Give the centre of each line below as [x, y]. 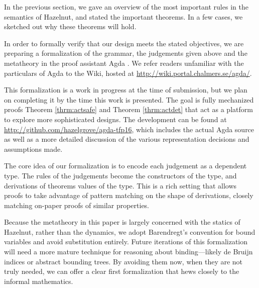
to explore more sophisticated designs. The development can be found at [115, 119]
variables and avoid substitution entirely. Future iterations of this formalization [126, 242]
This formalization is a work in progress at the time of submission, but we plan [126, 90]
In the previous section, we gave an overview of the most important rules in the [126, 7]
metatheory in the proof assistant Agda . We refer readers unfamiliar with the [124, 63]
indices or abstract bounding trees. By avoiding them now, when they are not [123, 261]
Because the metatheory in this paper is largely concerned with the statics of [122, 222]
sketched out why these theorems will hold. [70, 26]
